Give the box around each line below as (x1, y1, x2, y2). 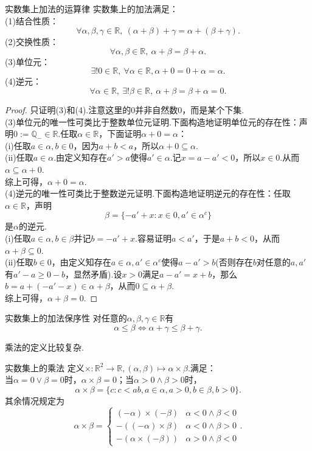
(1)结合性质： (5, 14, 58, 27)
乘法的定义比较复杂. (5, 341, 84, 354)
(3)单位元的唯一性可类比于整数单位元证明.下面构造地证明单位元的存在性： (5, 115, 299, 128)
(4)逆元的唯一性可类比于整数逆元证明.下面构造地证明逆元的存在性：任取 (5, 187, 291, 200)
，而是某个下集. (182, 103, 244, 116)
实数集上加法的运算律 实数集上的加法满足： (5, 2, 178, 15)
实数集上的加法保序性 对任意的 (5, 312, 127, 324)
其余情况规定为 (5, 394, 64, 407)
